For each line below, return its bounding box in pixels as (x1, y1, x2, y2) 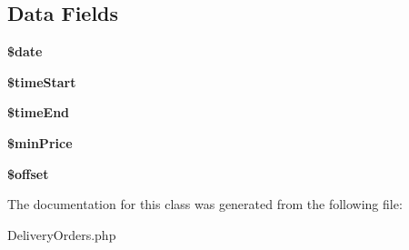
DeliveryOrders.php (7, 225, 116, 244)
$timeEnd (7, 103, 70, 122)
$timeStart (7, 72, 76, 91)
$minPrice (7, 133, 73, 152)
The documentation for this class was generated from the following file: (7, 195, 403, 214)
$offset (7, 164, 49, 183)
